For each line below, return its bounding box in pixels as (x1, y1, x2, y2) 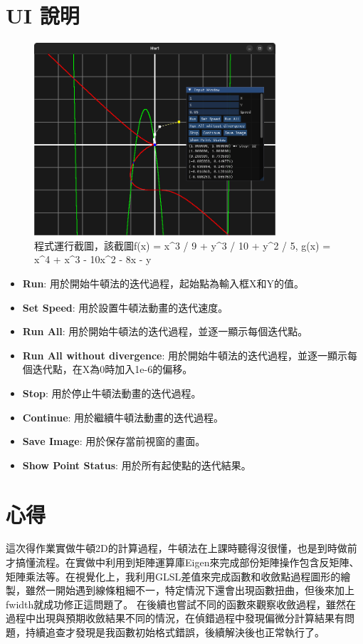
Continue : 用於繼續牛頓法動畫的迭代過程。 (22, 409, 224, 424)
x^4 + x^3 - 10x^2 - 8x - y (34, 252, 152, 267)
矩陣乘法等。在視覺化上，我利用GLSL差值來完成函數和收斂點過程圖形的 (6, 568, 341, 583)
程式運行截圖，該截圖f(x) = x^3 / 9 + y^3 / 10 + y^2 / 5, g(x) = (34, 237, 331, 252)
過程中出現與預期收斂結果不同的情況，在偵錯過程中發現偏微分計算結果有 (6, 610, 344, 625)
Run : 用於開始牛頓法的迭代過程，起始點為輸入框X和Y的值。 (22, 275, 304, 290)
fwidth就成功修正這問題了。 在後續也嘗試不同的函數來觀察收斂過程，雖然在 (6, 596, 356, 611)
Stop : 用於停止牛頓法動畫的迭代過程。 (22, 385, 201, 400)
